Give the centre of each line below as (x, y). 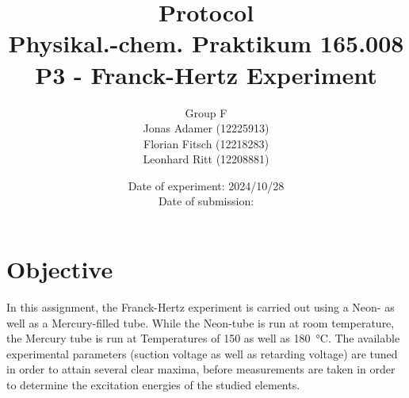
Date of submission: (206, 201)
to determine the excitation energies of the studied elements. (153, 384)
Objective (60, 269)
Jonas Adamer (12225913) (206, 128)
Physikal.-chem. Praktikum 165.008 (206, 43)
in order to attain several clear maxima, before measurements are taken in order (201, 369)
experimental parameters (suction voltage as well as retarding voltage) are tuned (202, 353)
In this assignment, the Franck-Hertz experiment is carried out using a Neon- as (201, 307)
